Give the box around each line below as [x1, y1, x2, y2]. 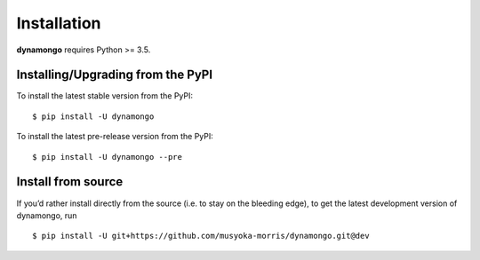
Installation [16, 13, 101, 33]
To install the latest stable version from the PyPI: [16, 91, 194, 101]
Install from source [16, 174, 124, 190]
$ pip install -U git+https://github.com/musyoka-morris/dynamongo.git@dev [32, 231, 370, 241]
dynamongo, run [16, 209, 77, 221]
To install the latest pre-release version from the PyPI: [16, 131, 213, 142]
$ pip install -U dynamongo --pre [32, 152, 182, 162]
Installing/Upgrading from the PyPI [16, 67, 213, 83]
